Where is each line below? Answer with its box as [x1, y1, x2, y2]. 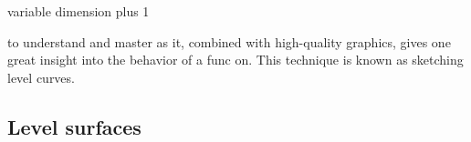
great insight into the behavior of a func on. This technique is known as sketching [7, 50, 464, 69]
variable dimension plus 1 [7, 2, 150, 20]
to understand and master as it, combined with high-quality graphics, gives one [7, 32, 451, 51]
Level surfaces [7, 112, 141, 140]
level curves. [7, 67, 75, 86]
